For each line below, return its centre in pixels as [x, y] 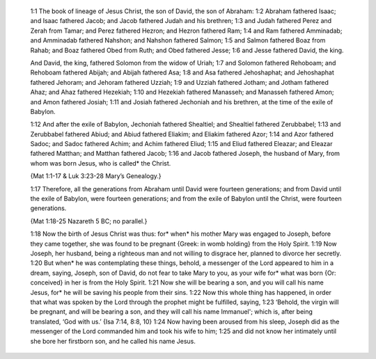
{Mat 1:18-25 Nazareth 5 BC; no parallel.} [89, 221]
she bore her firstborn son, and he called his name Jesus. [113, 341]
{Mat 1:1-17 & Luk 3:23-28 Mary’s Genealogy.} [96, 176]
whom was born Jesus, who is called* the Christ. [101, 163]
